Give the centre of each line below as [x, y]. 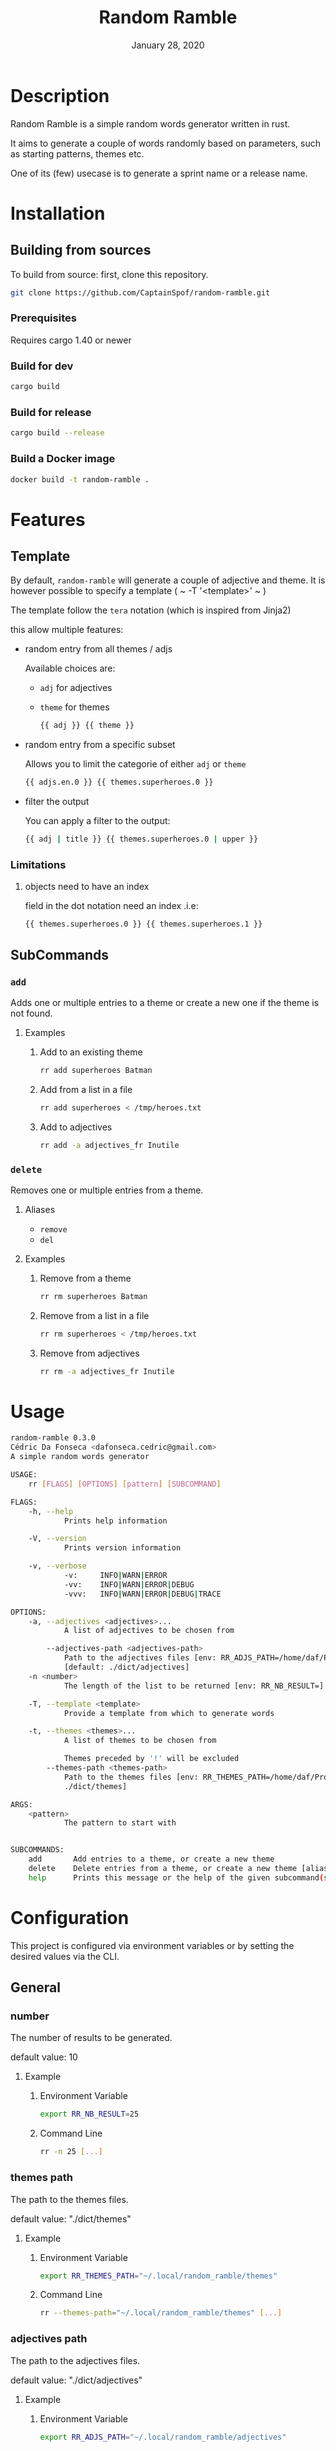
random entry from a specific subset [100, 745]
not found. [31, 1013]
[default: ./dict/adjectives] [126, 1667]
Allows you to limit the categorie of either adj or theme [135, 764]
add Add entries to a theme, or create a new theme [151, 1859]
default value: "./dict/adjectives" [76, 2380]
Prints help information [115, 1521]
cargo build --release [57, 433]
